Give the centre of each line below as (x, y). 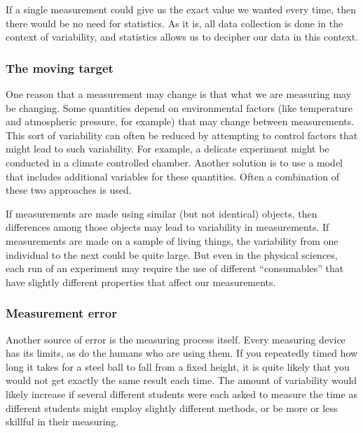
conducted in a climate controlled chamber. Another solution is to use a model (174, 162)
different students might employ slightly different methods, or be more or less (172, 407)
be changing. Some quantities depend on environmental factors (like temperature (179, 107)
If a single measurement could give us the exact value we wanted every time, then (181, 9)
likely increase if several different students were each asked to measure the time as (181, 393)
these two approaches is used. (69, 190)
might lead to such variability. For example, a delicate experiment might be (167, 149)
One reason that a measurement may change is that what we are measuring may (179, 94)
